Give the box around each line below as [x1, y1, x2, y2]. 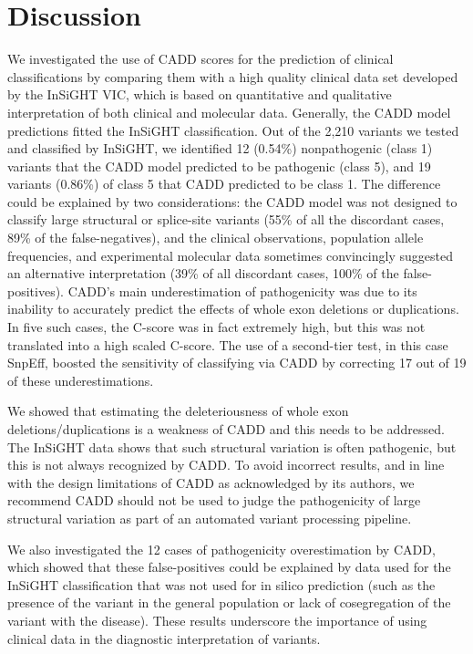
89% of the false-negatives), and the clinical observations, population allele [7, 228, 424, 247]
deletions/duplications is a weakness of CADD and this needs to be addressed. [7, 420, 445, 438]
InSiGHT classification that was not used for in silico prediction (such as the [7, 575, 436, 594]
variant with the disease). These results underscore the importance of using [7, 610, 427, 629]
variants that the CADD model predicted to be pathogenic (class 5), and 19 [7, 156, 431, 175]
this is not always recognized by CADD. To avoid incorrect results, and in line [7, 455, 445, 474]
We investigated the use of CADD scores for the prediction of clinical [7, 49, 394, 68]
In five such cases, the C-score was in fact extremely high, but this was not [7, 317, 426, 337]
